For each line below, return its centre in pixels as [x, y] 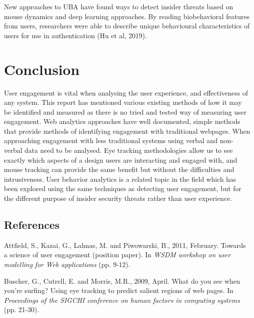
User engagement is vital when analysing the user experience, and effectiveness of [126, 92]
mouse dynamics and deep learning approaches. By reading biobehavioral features [127, 16]
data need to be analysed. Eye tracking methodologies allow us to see [129, 150]
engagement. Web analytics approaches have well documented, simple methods [122, 121]
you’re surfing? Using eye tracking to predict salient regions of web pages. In [119, 290]
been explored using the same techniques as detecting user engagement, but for [123, 188]
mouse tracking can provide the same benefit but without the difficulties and [119, 169]
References [32, 225]
